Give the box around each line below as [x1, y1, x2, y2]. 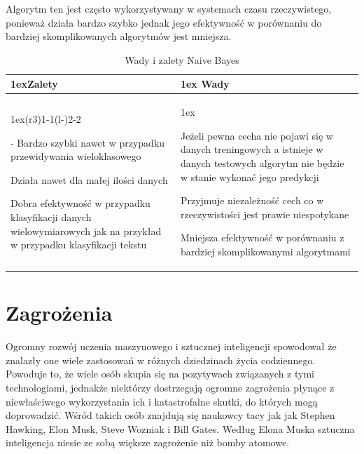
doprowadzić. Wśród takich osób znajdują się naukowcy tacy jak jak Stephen [6, 408, 335, 422]
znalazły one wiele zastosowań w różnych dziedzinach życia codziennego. [6, 352, 316, 367]
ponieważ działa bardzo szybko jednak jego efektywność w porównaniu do [6, 15, 322, 29]
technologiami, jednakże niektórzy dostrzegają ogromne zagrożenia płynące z [6, 380, 335, 394]
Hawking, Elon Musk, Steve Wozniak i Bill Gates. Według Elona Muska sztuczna [6, 421, 355, 436]
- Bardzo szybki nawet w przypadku [10, 135, 165, 149]
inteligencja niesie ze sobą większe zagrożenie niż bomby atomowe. [6, 435, 290, 450]
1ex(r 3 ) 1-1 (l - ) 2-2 [10, 112, 81, 126]
